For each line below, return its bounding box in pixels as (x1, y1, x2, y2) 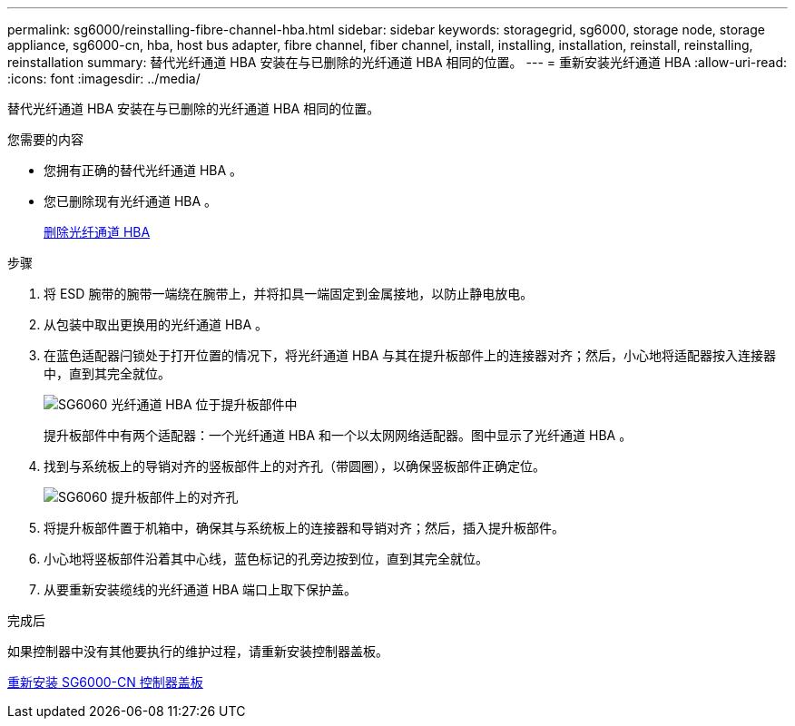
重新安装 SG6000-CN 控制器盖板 (7, 674, 203, 690)
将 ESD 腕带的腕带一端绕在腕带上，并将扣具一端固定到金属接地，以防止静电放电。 (44, 286, 534, 301)
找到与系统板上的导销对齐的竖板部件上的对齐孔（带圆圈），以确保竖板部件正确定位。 (44, 458, 545, 474)
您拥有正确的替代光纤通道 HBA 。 (44, 162, 243, 178)
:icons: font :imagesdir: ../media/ (7, 71, 201, 86)
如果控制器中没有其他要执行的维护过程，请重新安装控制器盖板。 (7, 643, 388, 659)
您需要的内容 (7, 132, 83, 147)
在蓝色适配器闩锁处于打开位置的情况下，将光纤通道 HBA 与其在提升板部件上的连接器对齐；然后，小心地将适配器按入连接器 (44, 348, 777, 363)
